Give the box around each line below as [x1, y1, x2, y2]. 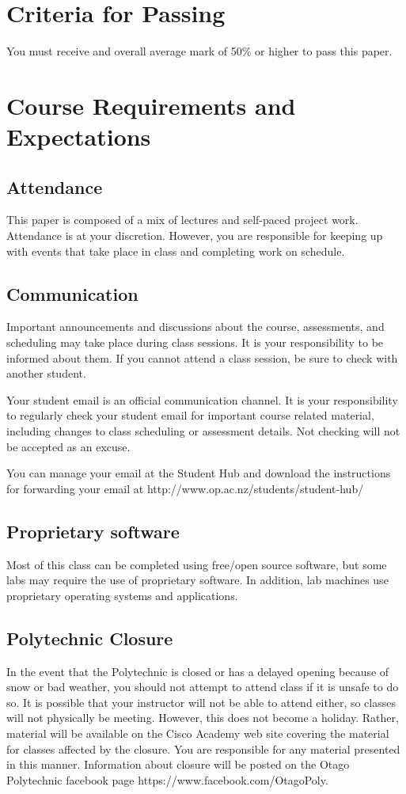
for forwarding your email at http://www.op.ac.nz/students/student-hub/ [6, 480, 364, 496]
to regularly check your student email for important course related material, [6, 407, 374, 424]
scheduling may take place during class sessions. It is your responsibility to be [6, 334, 384, 351]
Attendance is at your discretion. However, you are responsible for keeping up [6, 227, 383, 244]
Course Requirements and [6, 89, 296, 121]
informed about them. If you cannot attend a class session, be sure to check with [6, 349, 398, 366]
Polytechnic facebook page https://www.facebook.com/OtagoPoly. [6, 771, 328, 788]
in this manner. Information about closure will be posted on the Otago [6, 756, 350, 773]
